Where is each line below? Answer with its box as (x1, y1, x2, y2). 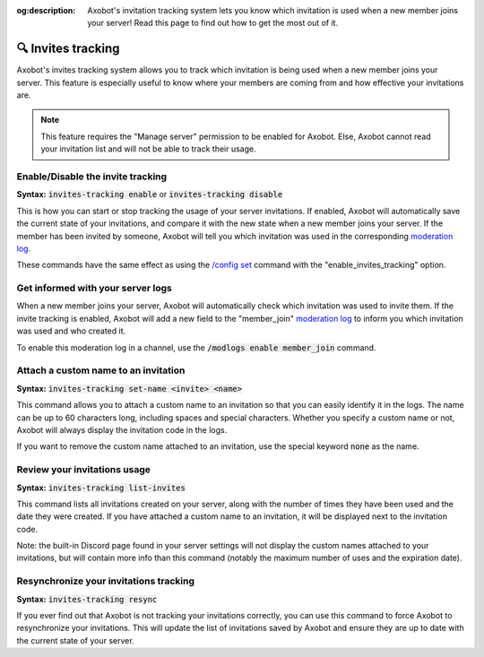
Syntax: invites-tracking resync (16, 593, 158, 604)
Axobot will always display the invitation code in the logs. (16, 424, 228, 435)
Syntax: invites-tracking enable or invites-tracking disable (16, 189, 283, 200)
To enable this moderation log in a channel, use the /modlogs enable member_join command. (16, 341, 376, 353)
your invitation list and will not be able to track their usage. (40, 143, 256, 154)
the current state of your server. (16, 635, 134, 645)
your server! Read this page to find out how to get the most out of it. (87, 18, 339, 29)
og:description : (16, 5, 76, 15)
